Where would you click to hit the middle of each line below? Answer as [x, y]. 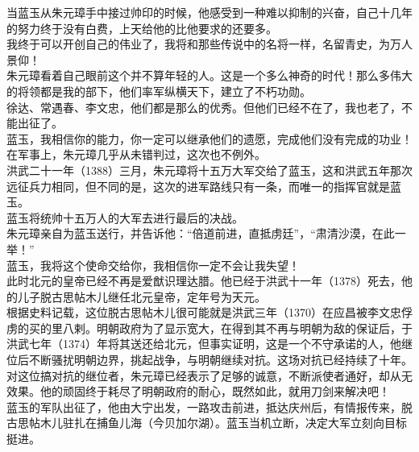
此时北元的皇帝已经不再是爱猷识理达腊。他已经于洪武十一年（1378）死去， [204, 281]
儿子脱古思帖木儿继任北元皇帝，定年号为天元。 [141, 296]
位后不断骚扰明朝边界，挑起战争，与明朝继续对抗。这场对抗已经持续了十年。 [209, 360]
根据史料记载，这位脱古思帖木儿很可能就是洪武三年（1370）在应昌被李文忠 [204, 312]
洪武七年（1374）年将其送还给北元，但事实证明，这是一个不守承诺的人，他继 [209, 344]
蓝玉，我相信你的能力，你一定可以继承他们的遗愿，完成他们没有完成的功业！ [209, 138]
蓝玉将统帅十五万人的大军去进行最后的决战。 [125, 217]
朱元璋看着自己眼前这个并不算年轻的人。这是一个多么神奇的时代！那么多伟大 [209, 75]
